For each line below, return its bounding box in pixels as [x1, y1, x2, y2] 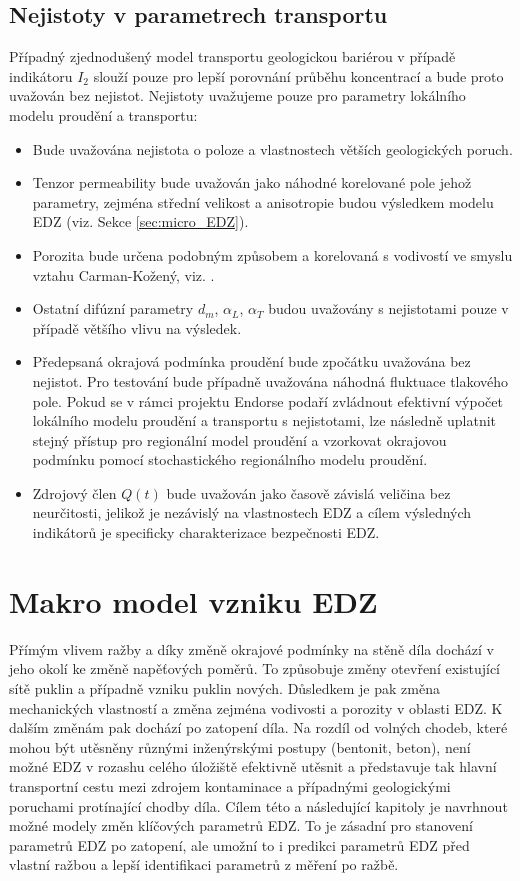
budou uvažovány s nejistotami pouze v [268, 298, 509, 319]
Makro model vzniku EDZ [9, 580, 378, 621]
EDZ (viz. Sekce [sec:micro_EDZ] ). [32, 211, 249, 232]
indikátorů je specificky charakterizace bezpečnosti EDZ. [32, 522, 380, 543]
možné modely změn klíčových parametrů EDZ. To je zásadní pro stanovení [9, 815, 473, 836]
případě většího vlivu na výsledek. [32, 317, 242, 338]
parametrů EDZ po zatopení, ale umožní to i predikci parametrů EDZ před [9, 834, 470, 855]
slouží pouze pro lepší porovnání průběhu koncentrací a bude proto [93, 65, 504, 86]
